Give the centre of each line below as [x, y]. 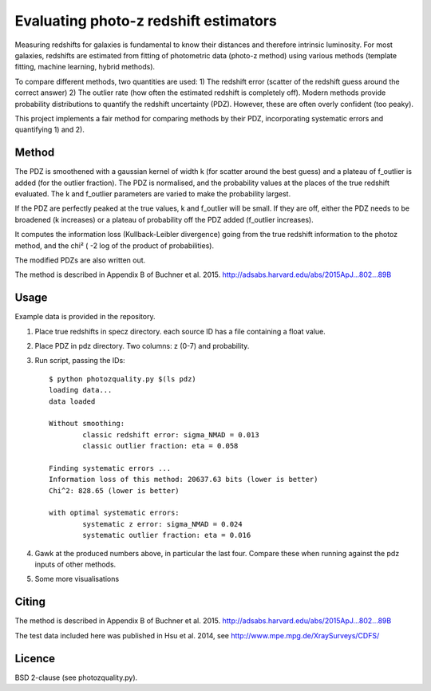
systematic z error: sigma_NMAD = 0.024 [162, 524]
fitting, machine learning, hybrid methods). [85, 67]
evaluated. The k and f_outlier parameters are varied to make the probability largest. [153, 193]
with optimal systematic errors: [114, 513]
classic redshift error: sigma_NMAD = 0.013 [171, 434]
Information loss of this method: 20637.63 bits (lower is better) [184, 480]
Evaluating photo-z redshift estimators [146, 21]
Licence [35, 658]
